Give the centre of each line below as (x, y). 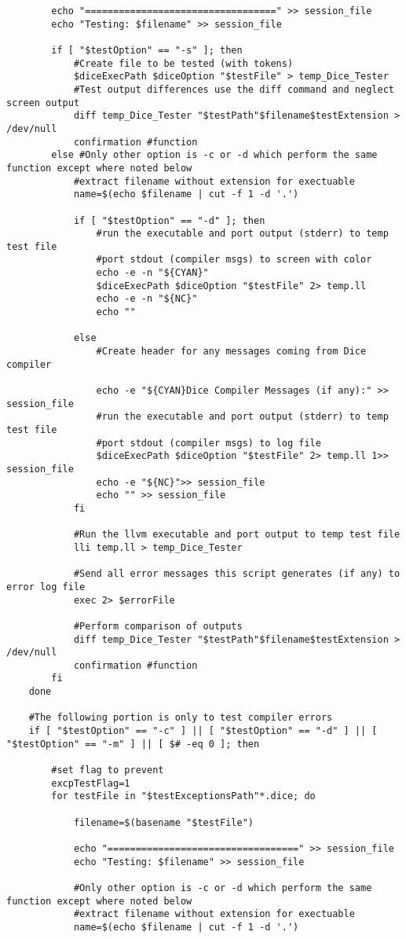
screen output (43, 103)
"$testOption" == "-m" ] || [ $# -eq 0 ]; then (133, 744)
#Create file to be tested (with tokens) (183, 63)
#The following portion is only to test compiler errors (181, 718)
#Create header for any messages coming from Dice (231, 352)
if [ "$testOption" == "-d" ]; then (169, 220)
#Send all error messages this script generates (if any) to (237, 574)
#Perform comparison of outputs (158, 626)
